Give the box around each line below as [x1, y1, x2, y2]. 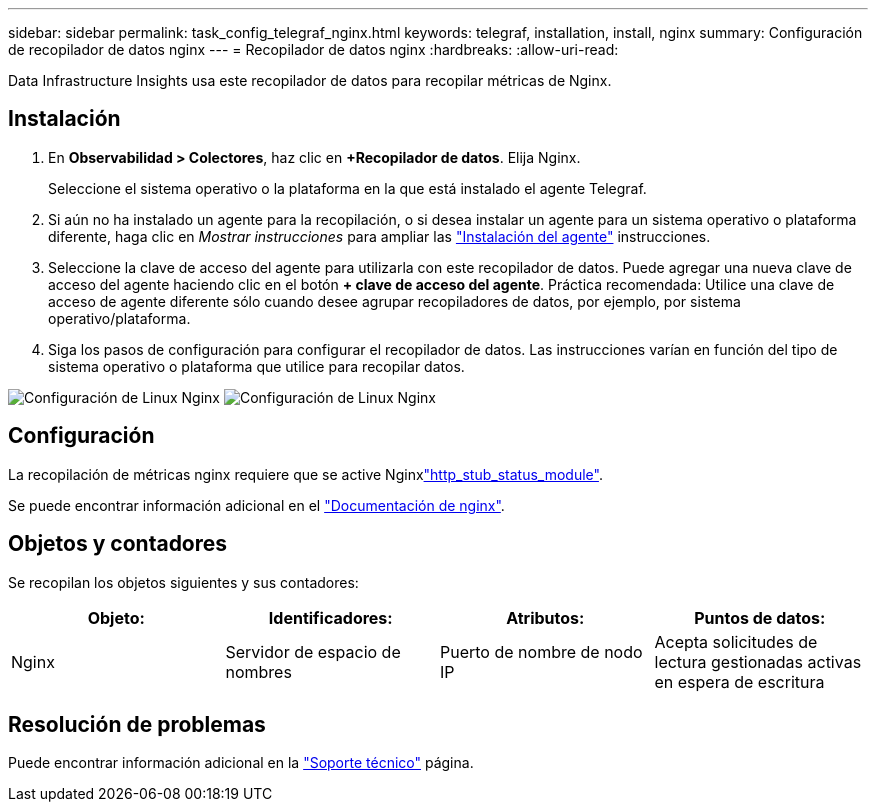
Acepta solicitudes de [654, 631, 818, 652]
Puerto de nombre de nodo [440, 641, 643, 662]
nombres [225, 661, 292, 682]
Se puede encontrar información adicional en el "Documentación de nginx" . [8, 496, 505, 514]
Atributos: [506, 607, 585, 628]
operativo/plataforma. [48, 309, 191, 327]
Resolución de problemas [8, 711, 266, 737]
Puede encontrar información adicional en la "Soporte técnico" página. [8, 754, 474, 772]
